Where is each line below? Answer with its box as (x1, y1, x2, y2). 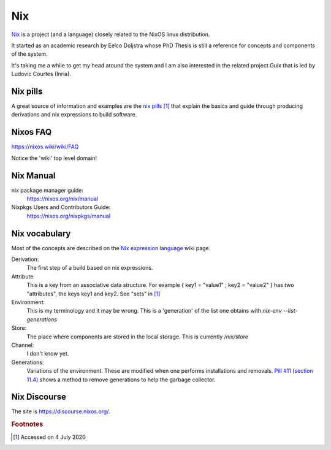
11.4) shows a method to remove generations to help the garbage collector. (26, 376, 216, 383)
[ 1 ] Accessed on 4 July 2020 (13, 433, 86, 441)
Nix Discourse (11, 392, 67, 402)
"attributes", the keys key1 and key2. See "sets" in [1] (26, 290, 161, 297)
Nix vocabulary (11, 228, 71, 238)
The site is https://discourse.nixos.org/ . (11, 408, 110, 415)
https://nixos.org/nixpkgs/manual (26, 212, 110, 219)
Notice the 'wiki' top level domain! (11, 154, 97, 162)
